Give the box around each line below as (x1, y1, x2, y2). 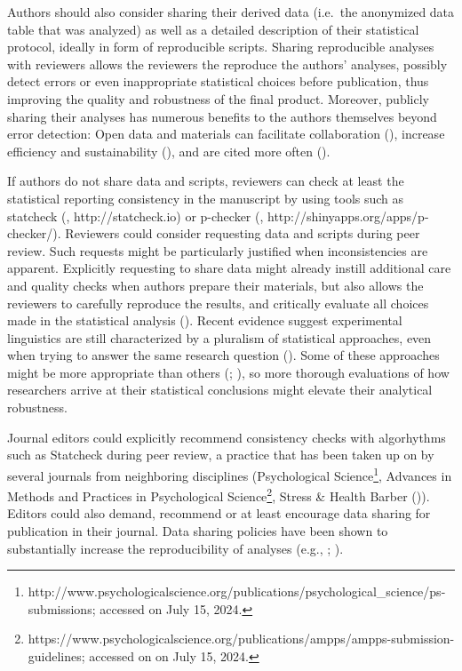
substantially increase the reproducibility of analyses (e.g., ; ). (7, 539, 344, 557)
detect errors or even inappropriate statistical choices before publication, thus (7, 72, 429, 91)
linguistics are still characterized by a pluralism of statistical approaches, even (7, 328, 432, 347)
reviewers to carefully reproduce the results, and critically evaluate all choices (7, 293, 429, 312)
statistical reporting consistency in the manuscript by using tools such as (7, 188, 404, 207)
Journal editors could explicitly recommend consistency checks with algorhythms (7, 427, 446, 446)
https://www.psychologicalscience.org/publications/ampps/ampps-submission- (28, 629, 455, 648)
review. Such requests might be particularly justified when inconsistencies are (7, 241, 428, 260)
